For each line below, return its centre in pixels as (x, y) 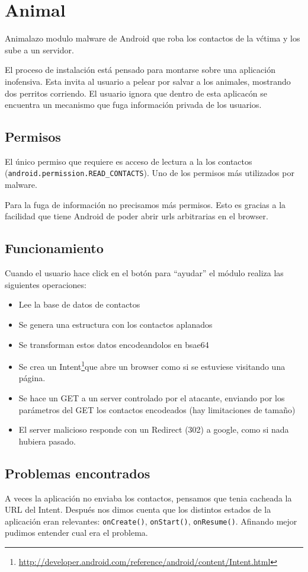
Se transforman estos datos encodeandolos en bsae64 (114, 344)
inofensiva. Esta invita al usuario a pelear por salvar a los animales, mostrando (148, 81)
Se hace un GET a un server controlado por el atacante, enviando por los (152, 397)
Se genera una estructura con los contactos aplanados (115, 324)
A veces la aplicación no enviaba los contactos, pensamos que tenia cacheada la (148, 498)
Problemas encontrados (78, 473)
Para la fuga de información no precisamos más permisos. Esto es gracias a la (145, 204)
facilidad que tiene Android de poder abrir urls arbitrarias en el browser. (137, 216)
